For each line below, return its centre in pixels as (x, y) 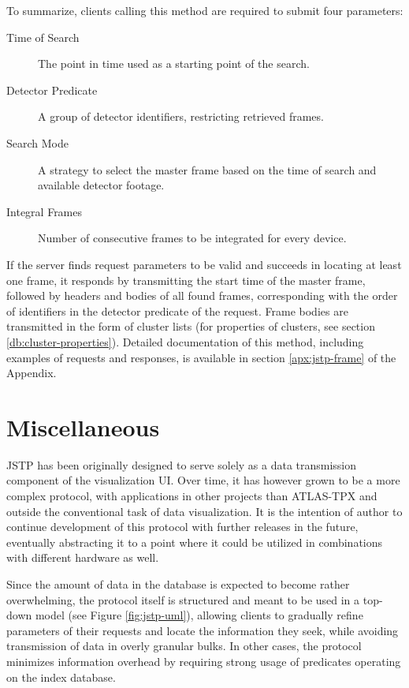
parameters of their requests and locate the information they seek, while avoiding (203, 630)
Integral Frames (45, 211)
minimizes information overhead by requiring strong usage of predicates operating (204, 661)
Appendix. (32, 373)
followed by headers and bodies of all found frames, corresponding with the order (202, 295)
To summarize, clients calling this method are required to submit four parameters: (205, 10)
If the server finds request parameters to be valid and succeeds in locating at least (204, 264)
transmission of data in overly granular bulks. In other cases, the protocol (184, 646)
